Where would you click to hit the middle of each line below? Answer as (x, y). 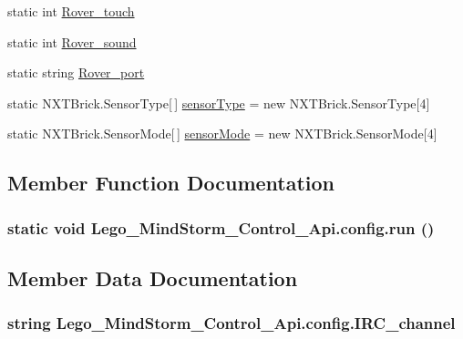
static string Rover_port (76, 72)
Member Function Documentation (171, 183)
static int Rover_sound (72, 41)
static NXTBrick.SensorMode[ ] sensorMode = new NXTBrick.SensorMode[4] (222, 134)
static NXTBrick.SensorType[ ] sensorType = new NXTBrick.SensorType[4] (219, 103)
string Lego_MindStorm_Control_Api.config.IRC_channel (231, 323)
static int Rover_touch (71, 11)
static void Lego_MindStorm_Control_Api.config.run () (221, 227)
